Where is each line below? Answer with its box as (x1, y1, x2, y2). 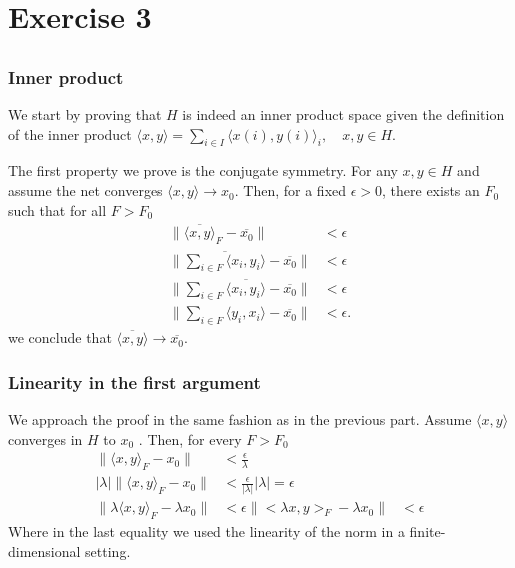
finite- (409, 521, 446, 542)
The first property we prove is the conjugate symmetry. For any (8, 160, 398, 181)
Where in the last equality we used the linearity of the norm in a (8, 521, 405, 542)
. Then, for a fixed (234, 180, 347, 201)
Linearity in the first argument (8, 369, 261, 394)
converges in (8, 428, 83, 449)
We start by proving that (8, 104, 162, 125)
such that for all (8, 199, 107, 220)
